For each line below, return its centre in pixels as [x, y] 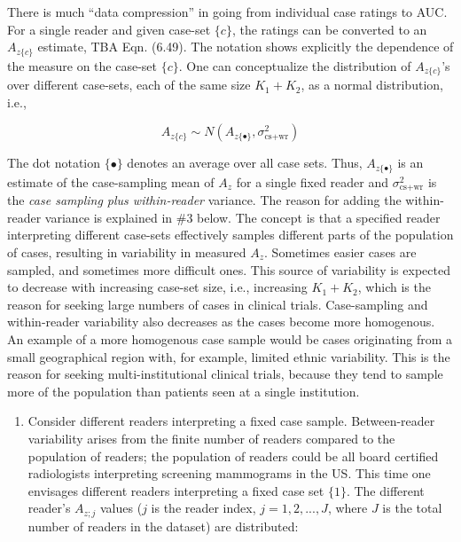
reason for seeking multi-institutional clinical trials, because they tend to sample [225, 374]
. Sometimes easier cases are [340, 251]
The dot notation [54, 163]
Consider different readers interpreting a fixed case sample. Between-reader [231, 421]
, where [348, 508]
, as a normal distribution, [372, 85]
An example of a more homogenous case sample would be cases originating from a [230, 338]
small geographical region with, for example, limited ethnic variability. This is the [229, 356]
